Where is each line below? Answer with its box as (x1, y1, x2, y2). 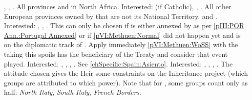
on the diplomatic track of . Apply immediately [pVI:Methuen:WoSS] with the (4, 39, 238, 50)
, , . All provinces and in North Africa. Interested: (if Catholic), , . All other (4, 1, 231, 11)
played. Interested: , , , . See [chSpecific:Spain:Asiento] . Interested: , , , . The (4, 58, 233, 68)
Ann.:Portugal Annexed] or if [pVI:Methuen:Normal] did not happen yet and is (4, 30, 241, 40)
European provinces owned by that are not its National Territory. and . (4, 11, 217, 21)
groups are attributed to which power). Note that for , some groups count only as (4, 77, 248, 87)
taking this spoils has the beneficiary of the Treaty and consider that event (4, 49, 228, 59)
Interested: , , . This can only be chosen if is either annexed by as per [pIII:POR (4, 20, 245, 31)
